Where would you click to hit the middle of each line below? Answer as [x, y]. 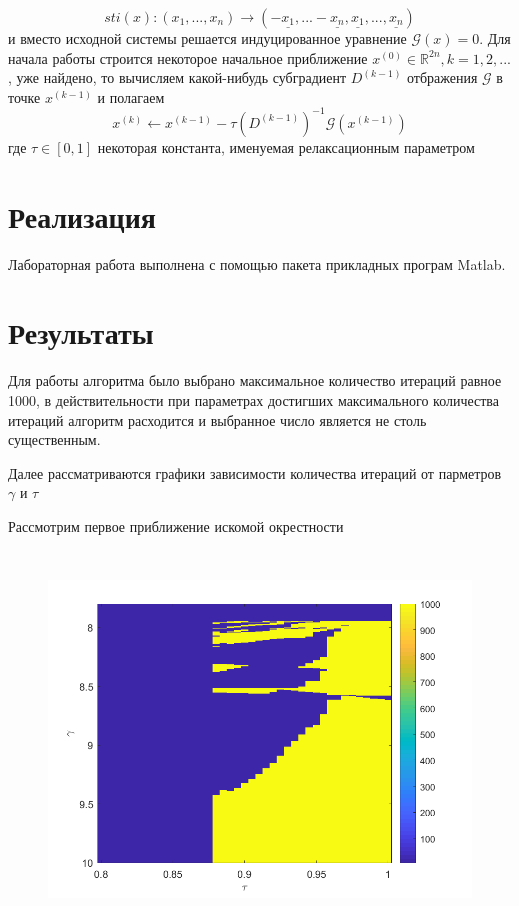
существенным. [54, 439]
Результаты [81, 332]
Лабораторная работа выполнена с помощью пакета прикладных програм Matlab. [257, 263]
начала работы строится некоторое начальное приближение [188, 57]
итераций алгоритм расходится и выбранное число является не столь [217, 419]
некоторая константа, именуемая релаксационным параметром [286, 146]
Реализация [82, 215]
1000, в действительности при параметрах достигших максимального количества [254, 399]
